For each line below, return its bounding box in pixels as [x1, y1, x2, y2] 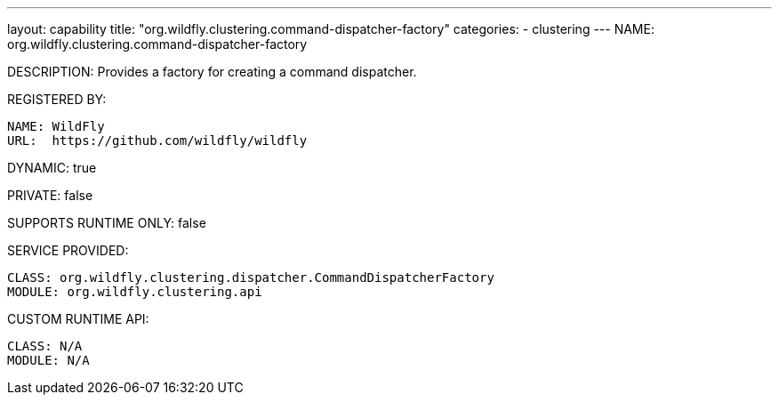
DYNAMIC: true [7, 160, 97, 175]
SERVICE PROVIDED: [7, 243, 129, 258]
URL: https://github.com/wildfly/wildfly [7, 133, 308, 148]
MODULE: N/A [7, 353, 90, 367]
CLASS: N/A [7, 339, 83, 353]
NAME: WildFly [7, 119, 105, 133]
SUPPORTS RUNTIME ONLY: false [7, 215, 206, 230]
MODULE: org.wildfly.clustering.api [7, 285, 262, 299]
